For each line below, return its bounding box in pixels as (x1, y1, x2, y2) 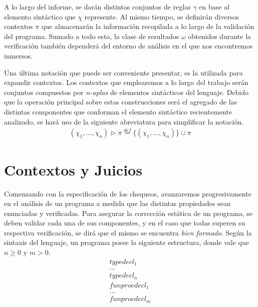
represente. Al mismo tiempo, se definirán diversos (84, 11, 239, 21)
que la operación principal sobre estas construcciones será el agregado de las (4, 96, 237, 107)
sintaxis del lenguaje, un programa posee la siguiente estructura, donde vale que (4, 237, 249, 247)
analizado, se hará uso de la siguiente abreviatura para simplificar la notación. (4, 116, 244, 126)
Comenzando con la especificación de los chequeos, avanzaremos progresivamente (4, 188, 251, 198)
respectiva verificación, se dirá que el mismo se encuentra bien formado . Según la (4, 227, 252, 237)
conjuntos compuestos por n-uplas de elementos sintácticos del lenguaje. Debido (4, 86, 249, 97)
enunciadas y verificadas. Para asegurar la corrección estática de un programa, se (4, 207, 252, 218)
